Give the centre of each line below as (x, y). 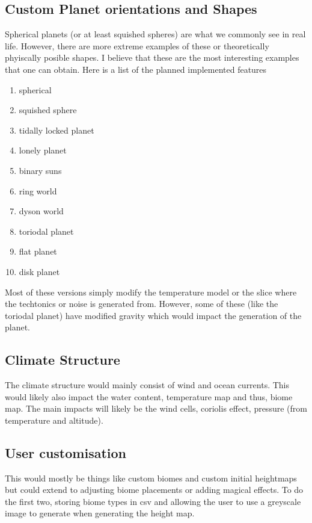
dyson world (41, 211)
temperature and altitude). (54, 420)
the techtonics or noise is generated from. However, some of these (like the (142, 304)
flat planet (38, 251)
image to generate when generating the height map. (100, 513)
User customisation (66, 452)
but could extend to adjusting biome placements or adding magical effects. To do (154, 490)
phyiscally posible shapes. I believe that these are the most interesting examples (152, 57)
